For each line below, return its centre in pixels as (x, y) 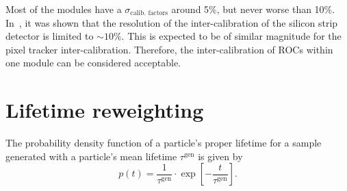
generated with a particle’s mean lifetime (91, 156)
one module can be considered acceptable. (93, 63)
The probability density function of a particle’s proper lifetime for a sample (164, 143)
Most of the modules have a (64, 9)
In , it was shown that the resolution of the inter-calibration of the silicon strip (172, 22)
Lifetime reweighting (105, 110)
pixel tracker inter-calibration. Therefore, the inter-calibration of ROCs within (169, 49)
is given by (220, 156)
